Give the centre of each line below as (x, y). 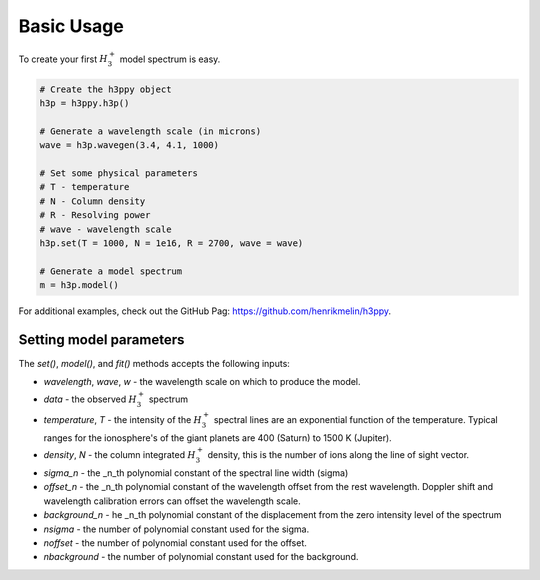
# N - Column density (92, 201)
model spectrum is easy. (170, 59)
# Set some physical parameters (119, 173)
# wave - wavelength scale (105, 229)
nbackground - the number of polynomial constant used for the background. (201, 557)
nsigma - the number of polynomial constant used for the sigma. (176, 529)
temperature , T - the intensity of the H (122, 420)
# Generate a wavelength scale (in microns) (150, 131)
